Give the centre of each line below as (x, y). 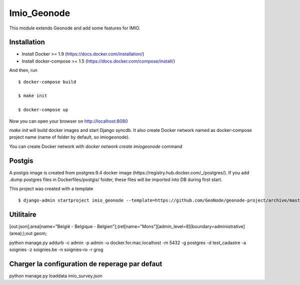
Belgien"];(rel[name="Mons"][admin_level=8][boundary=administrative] (171, 226)
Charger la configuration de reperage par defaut (86, 264)
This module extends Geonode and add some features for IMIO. (75, 28)
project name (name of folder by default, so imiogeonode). (69, 137)
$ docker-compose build (47, 82)
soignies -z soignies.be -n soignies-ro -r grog (56, 249)
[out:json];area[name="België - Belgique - (52, 226)
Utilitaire (23, 214)
